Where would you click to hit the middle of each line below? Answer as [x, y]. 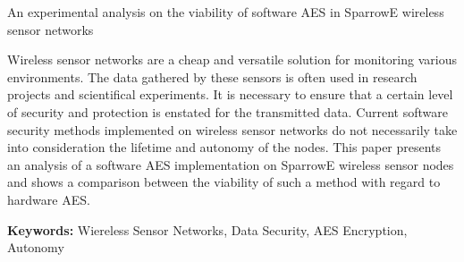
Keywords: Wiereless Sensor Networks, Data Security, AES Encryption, [207, 229]
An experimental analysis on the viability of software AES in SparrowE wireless [226, 12]
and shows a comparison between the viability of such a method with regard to [224, 182]
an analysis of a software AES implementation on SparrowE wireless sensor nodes [231, 164]
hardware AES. [49, 199]
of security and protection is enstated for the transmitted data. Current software [228, 111]
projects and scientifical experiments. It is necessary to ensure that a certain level [230, 94]
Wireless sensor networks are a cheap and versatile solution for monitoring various [232, 59]
